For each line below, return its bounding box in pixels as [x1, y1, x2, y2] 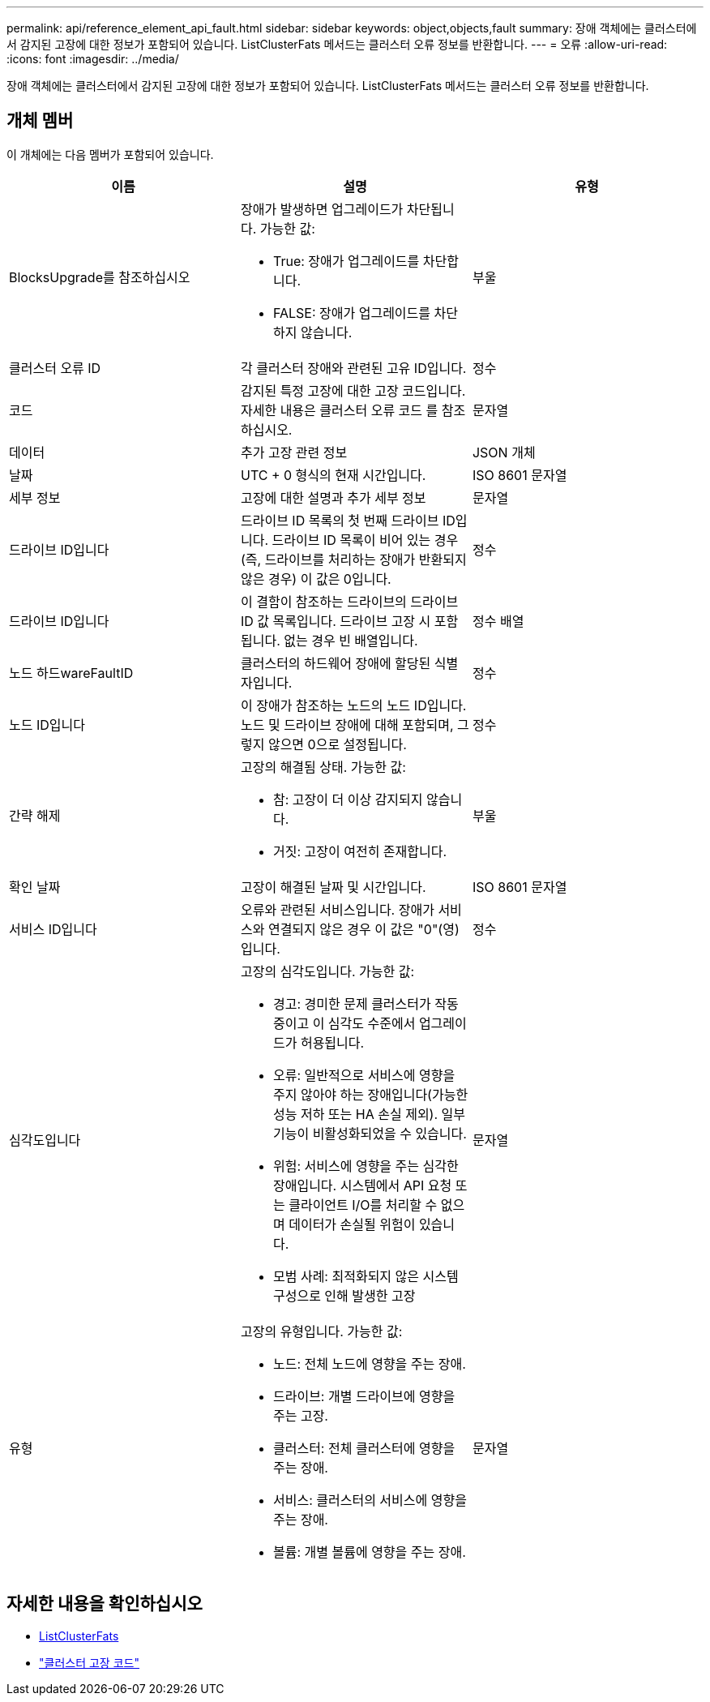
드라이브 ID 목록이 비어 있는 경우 [272, 531, 459, 548]
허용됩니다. [300, 1034, 365, 1051]
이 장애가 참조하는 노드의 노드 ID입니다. [240, 697, 467, 714]
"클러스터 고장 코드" [39, 1655, 139, 1670]
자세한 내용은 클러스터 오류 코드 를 [240, 401, 438, 418]
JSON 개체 [472, 444, 536, 461]
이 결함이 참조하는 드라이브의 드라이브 [240, 593, 459, 610]
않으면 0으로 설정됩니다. [267, 735, 407, 752]
